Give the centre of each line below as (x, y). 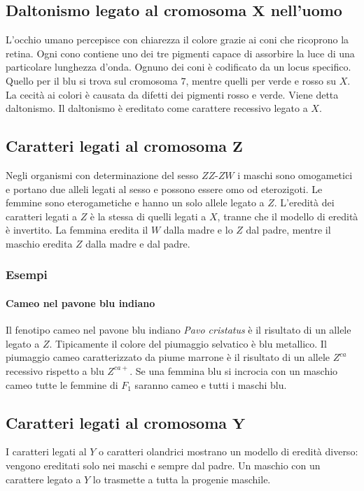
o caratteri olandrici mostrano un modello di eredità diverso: (229, 451)
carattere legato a (43, 479)
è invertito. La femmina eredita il (77, 230)
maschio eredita (39, 243)
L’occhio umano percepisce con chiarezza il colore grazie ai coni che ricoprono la (177, 40)
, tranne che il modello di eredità (288, 216)
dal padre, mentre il (288, 230)
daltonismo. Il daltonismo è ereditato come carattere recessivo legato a (157, 108)
